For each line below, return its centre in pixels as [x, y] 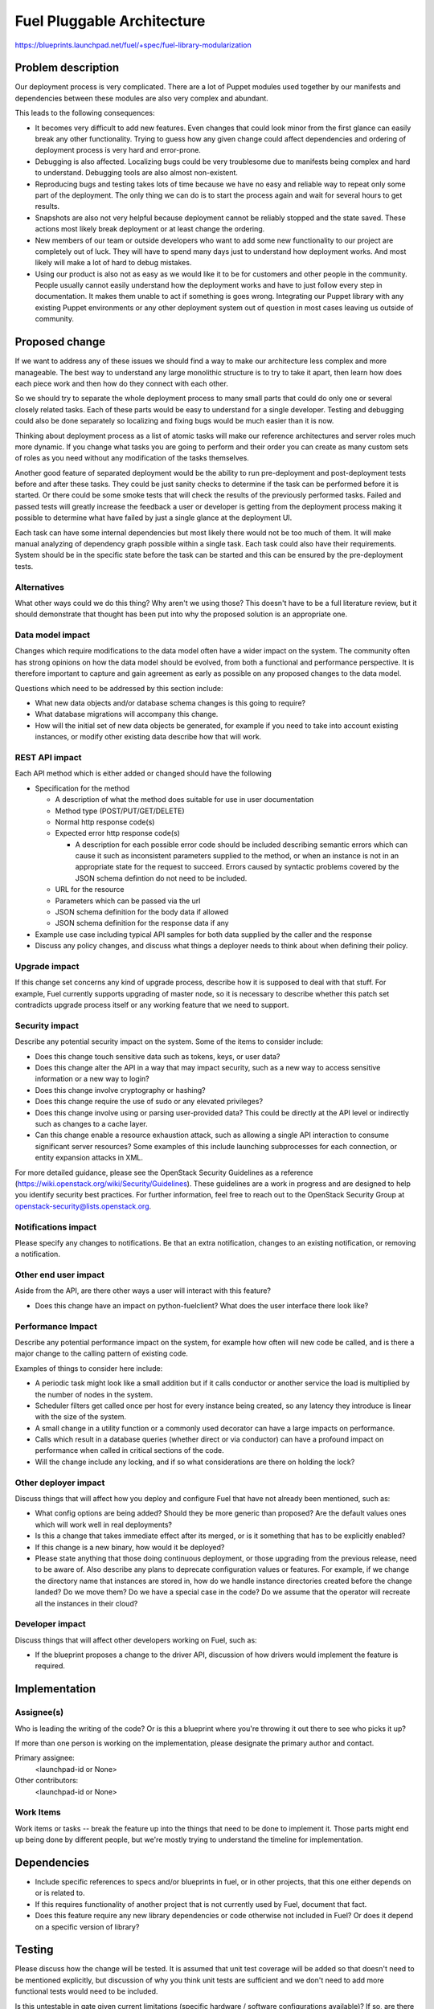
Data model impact [53, 635]
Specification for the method [82, 788]
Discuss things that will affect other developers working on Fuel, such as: [136, 1640]
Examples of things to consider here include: [89, 1368]
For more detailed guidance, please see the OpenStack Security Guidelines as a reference [164, 1172]
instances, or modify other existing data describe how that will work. [148, 737]
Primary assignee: [45, 1758]
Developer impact [50, 1624]
